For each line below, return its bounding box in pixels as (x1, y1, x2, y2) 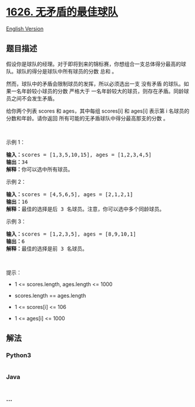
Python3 (6, 351, 31, 359)
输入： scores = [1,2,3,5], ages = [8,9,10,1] (6, 230, 136, 237)
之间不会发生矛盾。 (11, 95, 58, 102)
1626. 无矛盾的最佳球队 (6, 5, 119, 19)
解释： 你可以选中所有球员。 (6, 166, 73, 173)
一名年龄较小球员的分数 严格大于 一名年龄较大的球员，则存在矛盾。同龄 (11, 88, 184, 95)
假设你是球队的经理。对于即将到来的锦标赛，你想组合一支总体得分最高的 (6, 60, 181, 68)
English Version (6, 25, 44, 32)
